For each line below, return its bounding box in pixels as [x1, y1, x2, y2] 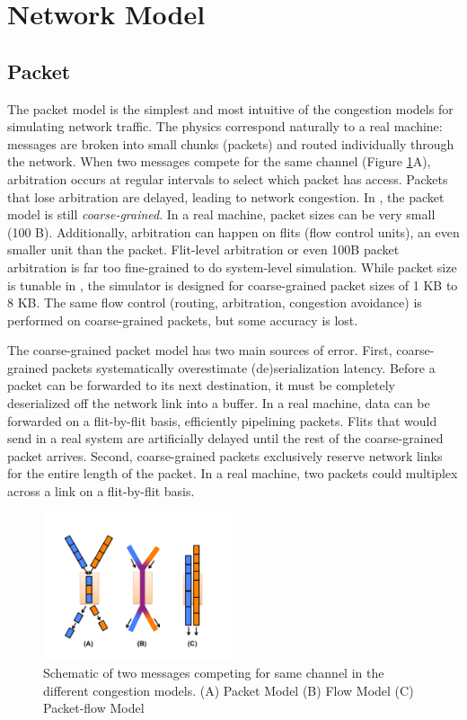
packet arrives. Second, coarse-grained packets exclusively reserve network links [7, 446, 443, 465]
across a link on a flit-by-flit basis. [7, 482, 195, 501]
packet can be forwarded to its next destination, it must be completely [7, 376, 395, 395]
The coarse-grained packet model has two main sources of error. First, [7, 341, 392, 360]
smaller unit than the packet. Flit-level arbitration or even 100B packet [7, 240, 400, 259]
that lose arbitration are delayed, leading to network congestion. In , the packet [7, 187, 445, 206]
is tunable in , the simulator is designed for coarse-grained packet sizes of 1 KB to [7, 275, 458, 294]
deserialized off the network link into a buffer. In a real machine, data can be [7, 394, 430, 413]
